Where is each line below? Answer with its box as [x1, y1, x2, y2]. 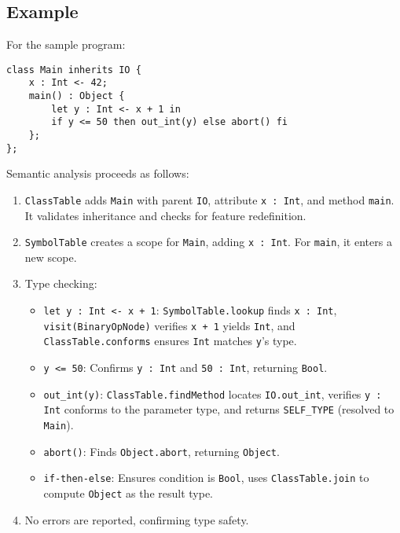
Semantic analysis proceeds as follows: [6, 165, 189, 182]
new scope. [24, 248, 77, 265]
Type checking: [24, 275, 97, 292]
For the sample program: [6, 36, 126, 53]
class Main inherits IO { [6, 64, 141, 75]
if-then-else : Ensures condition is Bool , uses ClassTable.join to [43, 469, 369, 486]
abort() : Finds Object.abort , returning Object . [43, 443, 280, 459]
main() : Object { [28, 90, 125, 102]
